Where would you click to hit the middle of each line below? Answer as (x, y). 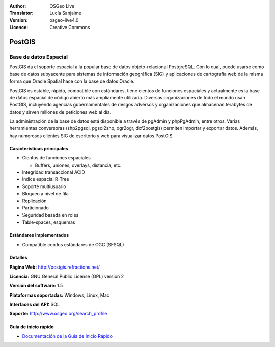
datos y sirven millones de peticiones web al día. (60, 112)
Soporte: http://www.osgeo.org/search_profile (58, 314)
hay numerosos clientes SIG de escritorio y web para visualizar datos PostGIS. (92, 136)
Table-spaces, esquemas (49, 222)
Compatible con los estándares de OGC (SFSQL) (73, 245)
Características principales (39, 148)
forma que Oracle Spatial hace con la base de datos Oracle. (72, 81)
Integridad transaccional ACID (53, 172)
